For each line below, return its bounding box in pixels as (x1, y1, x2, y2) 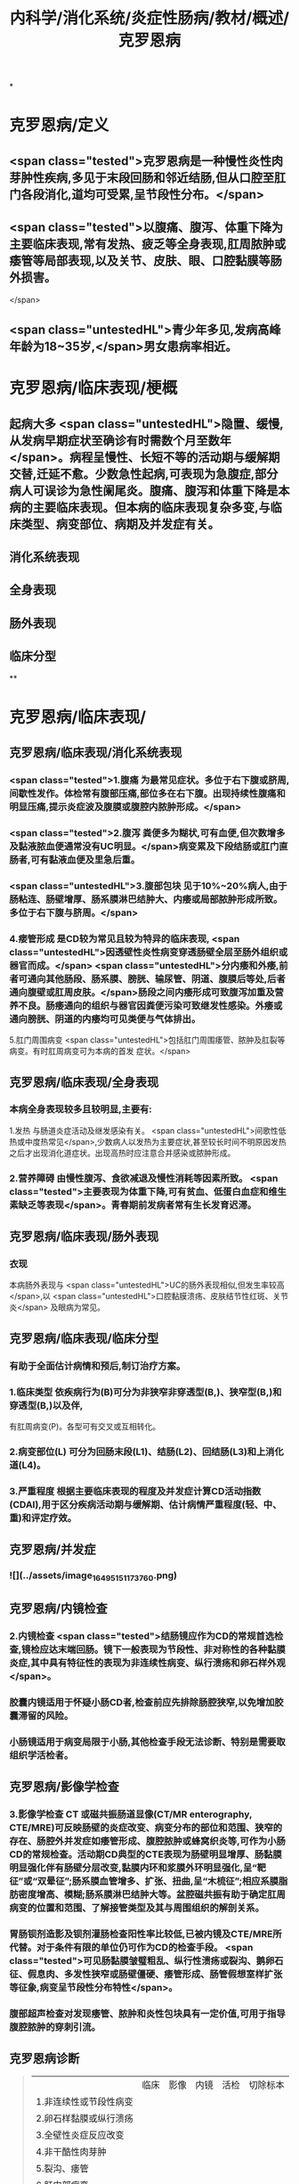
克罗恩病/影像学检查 (9, 1779, 120, 1795)
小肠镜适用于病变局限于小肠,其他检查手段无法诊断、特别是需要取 (9, 1735, 287, 1747)
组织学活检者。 (9, 1748, 74, 1761)
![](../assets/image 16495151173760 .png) (9, 1569, 178, 1583)
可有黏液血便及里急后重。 (30, 853, 141, 865)
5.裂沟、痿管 (35, 2162, 89, 2174)
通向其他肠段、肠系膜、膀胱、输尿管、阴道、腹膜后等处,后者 (27, 972, 287, 985)
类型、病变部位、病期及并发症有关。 (20, 516, 220, 531)
